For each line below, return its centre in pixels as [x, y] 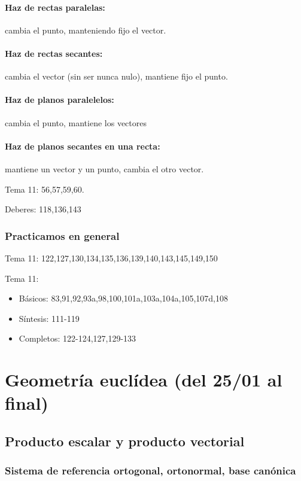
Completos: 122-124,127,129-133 [77, 338]
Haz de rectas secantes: [54, 53]
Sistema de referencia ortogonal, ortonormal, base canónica [150, 471]
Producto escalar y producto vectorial [125, 441]
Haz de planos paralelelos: [60, 100]
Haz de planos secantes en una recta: [83, 146]
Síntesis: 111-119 [49, 318]
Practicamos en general [62, 235]
